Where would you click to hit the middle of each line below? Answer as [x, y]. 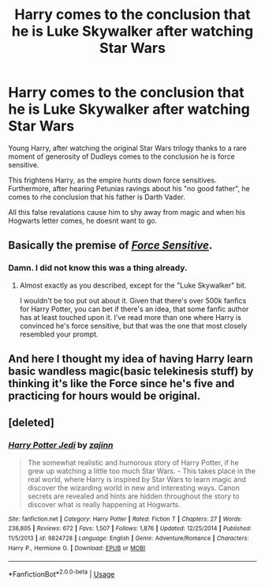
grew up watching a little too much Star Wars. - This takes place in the [142, 471]
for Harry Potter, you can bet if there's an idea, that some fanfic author [134, 309]
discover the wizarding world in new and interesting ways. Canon [134, 487]
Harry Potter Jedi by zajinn [61, 446]
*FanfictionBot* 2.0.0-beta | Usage [62, 573]
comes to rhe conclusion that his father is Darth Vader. [97, 197]
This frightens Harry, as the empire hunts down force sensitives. [112, 180]
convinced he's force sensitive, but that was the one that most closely [133, 325]
